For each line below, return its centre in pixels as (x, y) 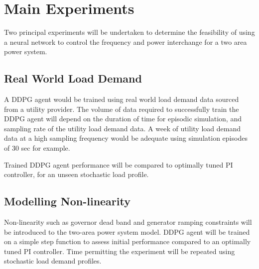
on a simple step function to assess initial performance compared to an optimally (128, 241)
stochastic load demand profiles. (53, 261)
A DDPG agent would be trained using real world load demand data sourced (122, 99)
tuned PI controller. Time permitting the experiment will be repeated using (120, 251)
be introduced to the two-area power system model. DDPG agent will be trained (127, 231)
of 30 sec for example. (37, 148)
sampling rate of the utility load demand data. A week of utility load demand (122, 128)
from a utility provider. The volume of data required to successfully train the (122, 109)
